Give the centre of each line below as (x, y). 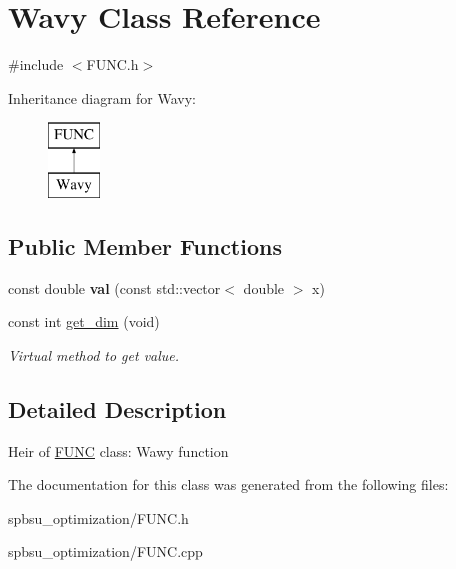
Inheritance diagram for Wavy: (102, 97)
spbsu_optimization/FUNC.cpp (105, 551)
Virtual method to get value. (94, 354)
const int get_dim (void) (84, 321)
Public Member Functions (145, 245)
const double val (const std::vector (114, 287)
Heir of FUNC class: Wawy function (118, 450)
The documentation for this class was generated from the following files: (228, 484)
